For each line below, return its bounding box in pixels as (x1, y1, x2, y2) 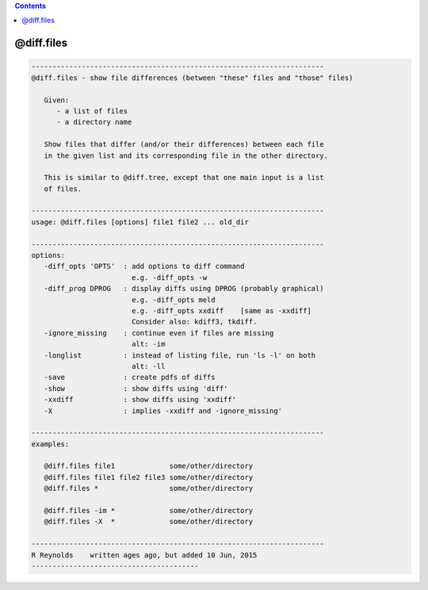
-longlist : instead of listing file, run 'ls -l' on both (44, 351, 316, 360)
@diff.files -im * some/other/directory (44, 506, 254, 515)
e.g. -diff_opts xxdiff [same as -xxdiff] (131, 306, 312, 315)
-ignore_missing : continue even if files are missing (44, 328, 274, 337)
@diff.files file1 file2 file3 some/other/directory (44, 473, 254, 481)
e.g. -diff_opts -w (131, 273, 208, 282)
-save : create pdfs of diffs (44, 373, 216, 382)
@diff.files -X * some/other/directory (44, 517, 254, 527)
